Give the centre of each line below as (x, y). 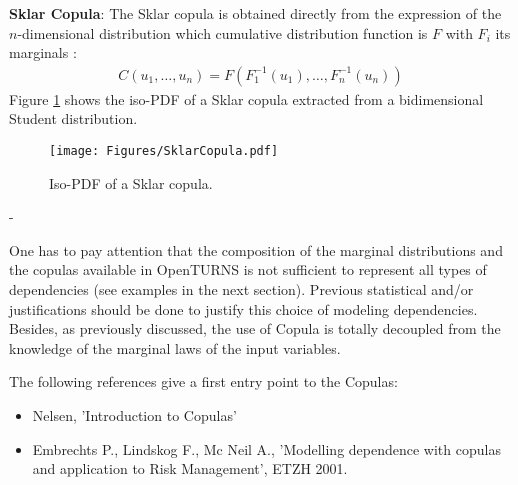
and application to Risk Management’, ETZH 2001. (190, 468)
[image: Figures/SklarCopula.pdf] (164, 151)
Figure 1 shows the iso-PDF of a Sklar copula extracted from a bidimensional (246, 98)
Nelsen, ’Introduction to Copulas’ (134, 415)
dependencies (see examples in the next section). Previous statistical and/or (241, 289)
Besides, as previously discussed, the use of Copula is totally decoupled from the (255, 328)
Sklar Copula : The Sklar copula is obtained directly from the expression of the (255, 13)
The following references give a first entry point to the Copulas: (203, 381)
